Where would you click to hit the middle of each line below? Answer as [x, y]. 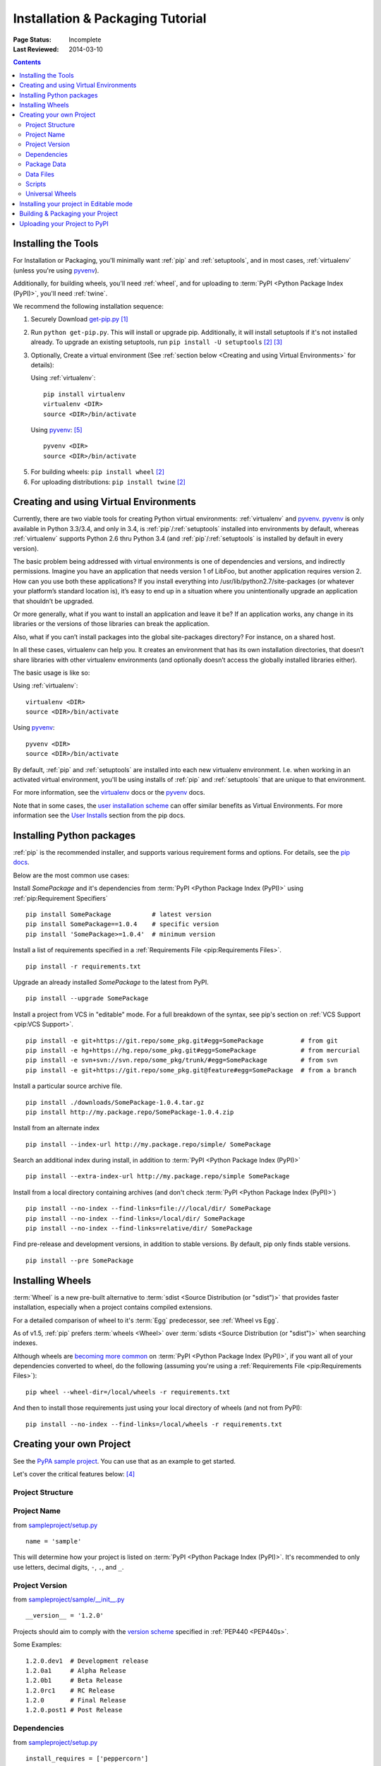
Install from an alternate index [56, 1128]
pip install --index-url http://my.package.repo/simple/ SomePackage [149, 1144]
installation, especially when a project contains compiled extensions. [113, 1308]
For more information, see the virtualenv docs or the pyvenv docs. [109, 793]
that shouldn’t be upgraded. [54, 601]
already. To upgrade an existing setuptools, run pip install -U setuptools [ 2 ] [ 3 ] [156, 342]
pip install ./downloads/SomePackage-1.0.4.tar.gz [115, 1102]
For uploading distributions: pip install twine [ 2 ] [108, 482]
